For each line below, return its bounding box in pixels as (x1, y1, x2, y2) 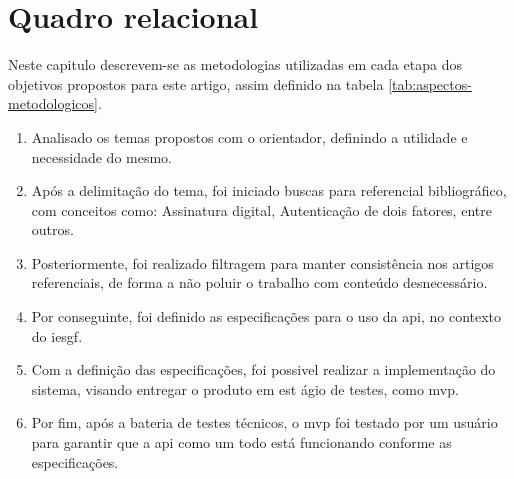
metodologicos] (8, 93, 98, 114)
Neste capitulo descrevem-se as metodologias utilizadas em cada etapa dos (8, 54, 462, 75)
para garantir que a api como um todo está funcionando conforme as (31, 432, 452, 453)
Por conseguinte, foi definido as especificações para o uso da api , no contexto (31, 306, 502, 327)
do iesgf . (31, 325, 83, 346)
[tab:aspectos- (388, 73, 472, 94)
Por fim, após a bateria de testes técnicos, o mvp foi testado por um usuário (31, 412, 498, 433)
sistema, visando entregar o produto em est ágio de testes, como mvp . (31, 378, 459, 399)
